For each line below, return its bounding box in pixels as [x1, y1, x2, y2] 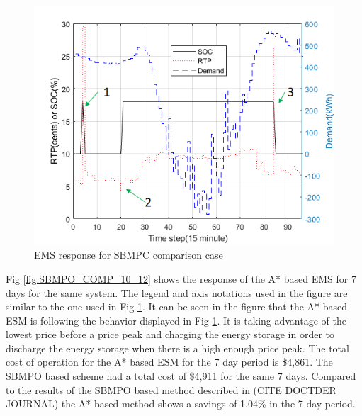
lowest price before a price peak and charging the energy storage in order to [6, 327, 335, 342]
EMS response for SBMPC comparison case [34, 247, 223, 262]
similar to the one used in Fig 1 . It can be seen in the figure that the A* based [6, 299, 348, 314]
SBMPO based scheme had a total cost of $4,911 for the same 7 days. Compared [6, 369, 356, 383]
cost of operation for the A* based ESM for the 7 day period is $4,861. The [6, 354, 333, 369]
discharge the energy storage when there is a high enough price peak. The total [6, 340, 349, 355]
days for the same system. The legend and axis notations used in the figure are [6, 285, 348, 300]
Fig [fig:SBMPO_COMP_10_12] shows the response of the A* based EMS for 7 [6, 271, 356, 286]
